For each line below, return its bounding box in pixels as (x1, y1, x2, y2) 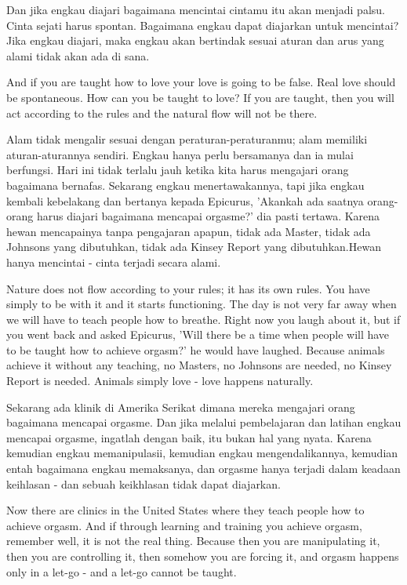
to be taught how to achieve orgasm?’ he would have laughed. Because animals (6, 341, 385, 358)
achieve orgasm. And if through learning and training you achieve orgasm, (6, 517, 362, 533)
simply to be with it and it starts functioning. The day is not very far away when (6, 296, 397, 312)
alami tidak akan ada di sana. (6, 47, 150, 64)
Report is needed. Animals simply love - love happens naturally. (6, 372, 314, 389)
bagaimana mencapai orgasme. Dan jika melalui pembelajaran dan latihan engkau (6, 414, 402, 431)
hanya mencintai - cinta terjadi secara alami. (6, 253, 221, 270)
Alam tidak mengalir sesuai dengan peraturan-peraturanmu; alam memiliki (6, 131, 368, 147)
